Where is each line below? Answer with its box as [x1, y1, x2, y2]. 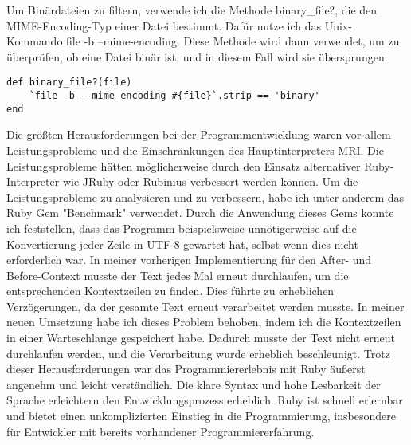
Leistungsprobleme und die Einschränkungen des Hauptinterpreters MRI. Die [6, 141, 384, 158]
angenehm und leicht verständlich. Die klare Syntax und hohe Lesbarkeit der [6, 376, 381, 392]
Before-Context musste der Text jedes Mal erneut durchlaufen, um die [6, 266, 349, 283]
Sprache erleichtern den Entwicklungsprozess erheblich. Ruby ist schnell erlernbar [6, 392, 403, 408]
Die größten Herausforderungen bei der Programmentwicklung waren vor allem [6, 126, 391, 143]
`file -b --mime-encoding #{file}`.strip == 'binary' [29, 90, 320, 102]
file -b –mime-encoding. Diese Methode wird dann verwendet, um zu [66, 33, 400, 49]
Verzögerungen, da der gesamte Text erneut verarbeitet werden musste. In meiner [6, 297, 405, 314]
